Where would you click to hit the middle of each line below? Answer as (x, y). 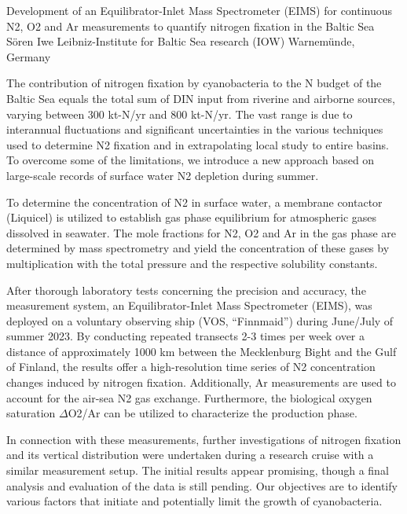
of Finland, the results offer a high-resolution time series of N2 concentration (191, 367)
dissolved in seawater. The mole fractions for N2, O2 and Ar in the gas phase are (202, 232)
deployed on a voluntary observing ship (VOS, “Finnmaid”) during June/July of (200, 320)
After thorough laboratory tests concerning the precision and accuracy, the (186, 290)
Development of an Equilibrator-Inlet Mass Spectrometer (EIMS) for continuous (200, 10)
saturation (31, 413)
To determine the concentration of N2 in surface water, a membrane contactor (194, 202)
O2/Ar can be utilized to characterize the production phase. (213, 413)
